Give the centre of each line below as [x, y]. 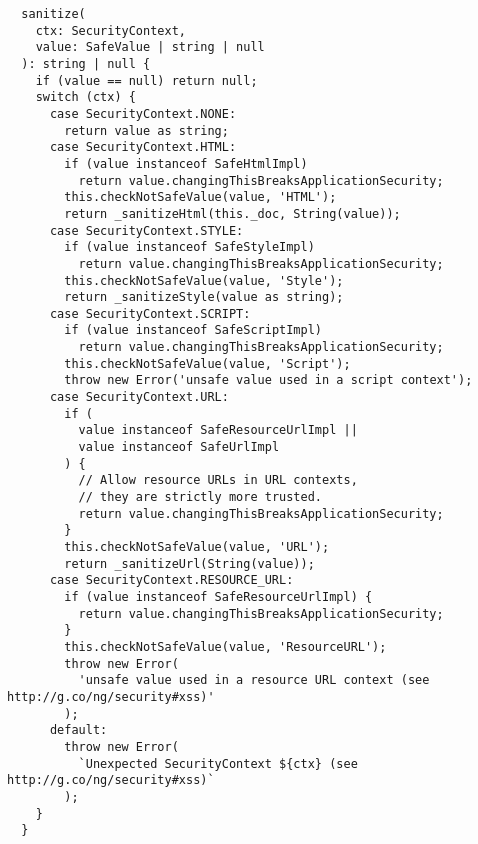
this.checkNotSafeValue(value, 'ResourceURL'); [225, 646]
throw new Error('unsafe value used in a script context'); [268, 380]
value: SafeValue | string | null [150, 47]
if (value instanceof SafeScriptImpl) [193, 330]
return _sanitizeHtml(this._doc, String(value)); [232, 213]
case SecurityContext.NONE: [143, 113]
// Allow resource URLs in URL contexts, [218, 480]
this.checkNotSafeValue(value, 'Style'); [204, 280]
